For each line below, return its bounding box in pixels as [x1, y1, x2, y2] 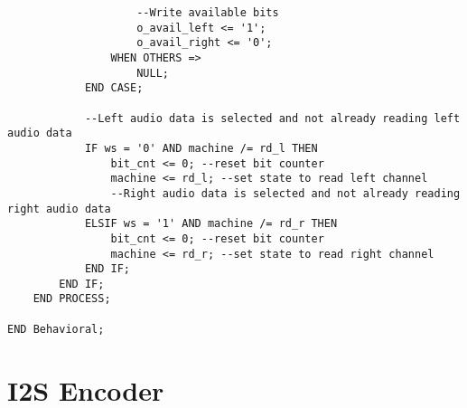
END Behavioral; [7, 322, 105, 336]
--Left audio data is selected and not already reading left [84, 111, 461, 125]
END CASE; [84, 81, 144, 95]
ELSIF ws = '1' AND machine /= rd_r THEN [84, 217, 338, 231]
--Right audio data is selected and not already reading [110, 186, 461, 200]
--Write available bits [136, 6, 279, 19]
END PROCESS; [33, 292, 111, 306]
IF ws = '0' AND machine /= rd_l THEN [84, 141, 318, 155]
